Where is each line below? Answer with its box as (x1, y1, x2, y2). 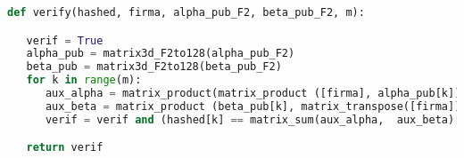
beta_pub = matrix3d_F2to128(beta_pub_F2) (26, 60, 282, 74)
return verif (26, 141, 104, 154)
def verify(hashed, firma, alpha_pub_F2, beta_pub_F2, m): (7, 6, 365, 19)
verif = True (26, 34, 104, 47)
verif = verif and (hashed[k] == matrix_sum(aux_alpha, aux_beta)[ (45, 113, 461, 126)
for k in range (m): (26, 74, 142, 87)
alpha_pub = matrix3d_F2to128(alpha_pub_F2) (26, 47, 295, 60)
